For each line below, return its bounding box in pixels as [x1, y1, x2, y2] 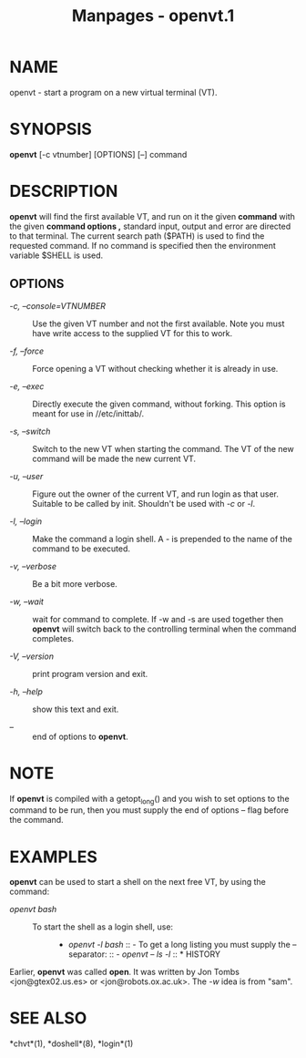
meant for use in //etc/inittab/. [32, 407, 144, 419]
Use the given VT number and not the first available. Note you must [32, 318, 285, 329]
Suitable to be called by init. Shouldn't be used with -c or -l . [32, 498, 256, 508]
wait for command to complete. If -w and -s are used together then [32, 613, 284, 624]
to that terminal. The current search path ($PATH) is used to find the [9, 230, 265, 241]
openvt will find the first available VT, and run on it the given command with [9, 211, 296, 221]
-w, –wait [9, 596, 44, 607]
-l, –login [9, 516, 43, 527]
